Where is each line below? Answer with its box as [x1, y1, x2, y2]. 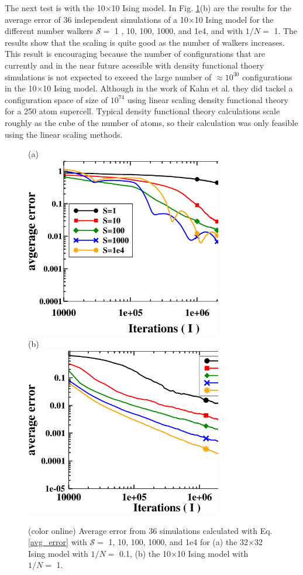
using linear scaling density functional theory [127, 93, 288, 106]
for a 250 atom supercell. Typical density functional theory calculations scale [5, 105, 280, 117]
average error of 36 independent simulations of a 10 [5, 13, 188, 25]
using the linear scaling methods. [5, 128, 123, 140]
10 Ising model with [177, 547, 249, 559]
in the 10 [5, 82, 37, 94]
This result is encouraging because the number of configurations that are [5, 47, 266, 60]
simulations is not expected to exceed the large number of [5, 70, 212, 83]
